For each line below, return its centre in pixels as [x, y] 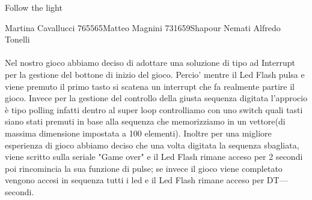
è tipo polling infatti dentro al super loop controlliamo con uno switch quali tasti [154, 109]
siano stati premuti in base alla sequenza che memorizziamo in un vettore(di [145, 121]
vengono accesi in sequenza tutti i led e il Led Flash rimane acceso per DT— [146, 180]
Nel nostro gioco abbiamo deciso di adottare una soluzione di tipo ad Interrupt [150, 63]
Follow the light [34, 7]
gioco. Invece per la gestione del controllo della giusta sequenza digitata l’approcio [156, 98]
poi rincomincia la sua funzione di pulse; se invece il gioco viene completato [144, 168]
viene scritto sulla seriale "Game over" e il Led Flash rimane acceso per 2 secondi [154, 157]
